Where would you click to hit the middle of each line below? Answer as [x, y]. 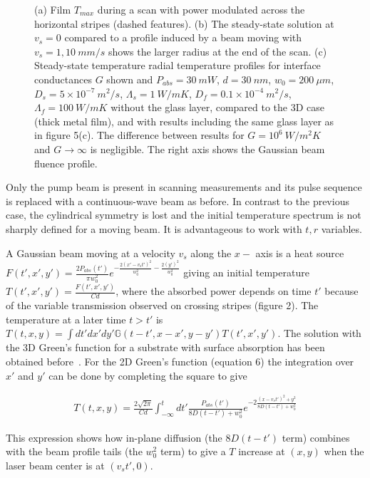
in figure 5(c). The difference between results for [139, 135]
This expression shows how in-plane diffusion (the [114, 437]
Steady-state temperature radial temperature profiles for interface [178, 65]
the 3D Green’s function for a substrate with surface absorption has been [165, 347]
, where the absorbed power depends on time [214, 291]
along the [211, 253]
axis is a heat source [300, 253]
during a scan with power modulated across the [201, 9]
